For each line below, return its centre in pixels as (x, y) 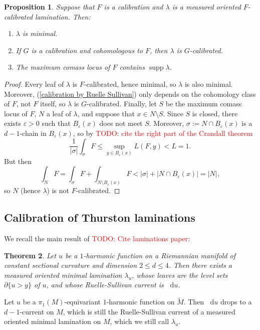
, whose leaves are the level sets (180, 275)
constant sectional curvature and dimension (71, 265)
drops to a (236, 302)
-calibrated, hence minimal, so (130, 84)
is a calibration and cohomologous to (87, 50)
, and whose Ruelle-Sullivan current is (105, 285)
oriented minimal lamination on (53, 321)
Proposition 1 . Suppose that (49, 7)
